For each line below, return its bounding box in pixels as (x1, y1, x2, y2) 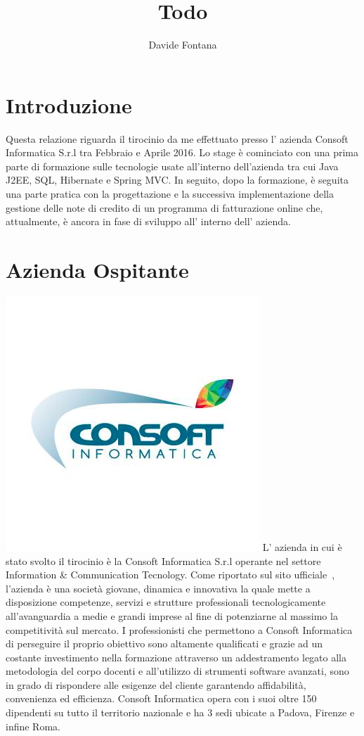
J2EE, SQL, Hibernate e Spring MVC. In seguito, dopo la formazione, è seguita (6, 172, 349, 187)
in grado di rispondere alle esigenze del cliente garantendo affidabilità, (6, 677, 306, 692)
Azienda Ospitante (6, 255, 189, 284)
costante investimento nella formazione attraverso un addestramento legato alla (6, 649, 346, 664)
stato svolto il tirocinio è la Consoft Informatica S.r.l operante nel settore (6, 553, 321, 568)
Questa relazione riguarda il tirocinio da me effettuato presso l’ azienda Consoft (6, 131, 349, 146)
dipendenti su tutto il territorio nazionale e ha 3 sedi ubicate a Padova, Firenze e (6, 705, 355, 720)
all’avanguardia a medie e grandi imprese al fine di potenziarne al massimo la (6, 608, 338, 623)
